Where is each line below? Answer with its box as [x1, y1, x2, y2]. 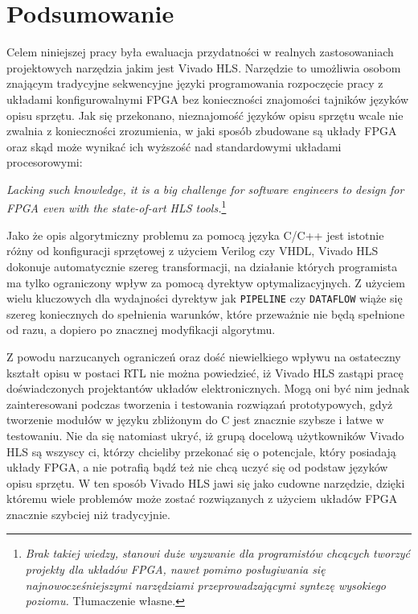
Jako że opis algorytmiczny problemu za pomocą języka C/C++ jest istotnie [6, 226, 384, 243]
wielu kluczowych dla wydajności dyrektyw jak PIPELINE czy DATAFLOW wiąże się [6, 290, 403, 307]
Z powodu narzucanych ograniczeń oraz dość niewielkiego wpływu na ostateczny [6, 348, 401, 365]
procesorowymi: [6, 154, 83, 171]
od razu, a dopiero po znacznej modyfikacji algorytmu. [6, 321, 276, 338]
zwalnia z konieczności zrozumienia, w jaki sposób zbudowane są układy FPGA [6, 122, 397, 139]
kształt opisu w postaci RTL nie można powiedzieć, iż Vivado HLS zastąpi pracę [6, 364, 404, 381]
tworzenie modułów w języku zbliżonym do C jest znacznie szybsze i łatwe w [6, 411, 384, 428]
